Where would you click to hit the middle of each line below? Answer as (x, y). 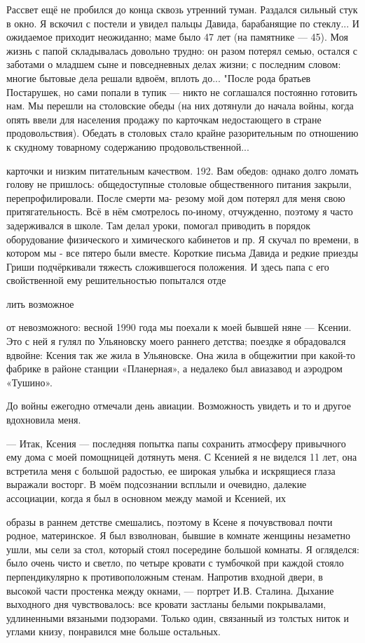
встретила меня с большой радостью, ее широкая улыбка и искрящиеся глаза (171, 470)
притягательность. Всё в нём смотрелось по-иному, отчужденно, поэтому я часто (180, 211)
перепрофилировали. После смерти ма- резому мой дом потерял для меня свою (176, 197)
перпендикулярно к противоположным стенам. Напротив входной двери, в (165, 576)
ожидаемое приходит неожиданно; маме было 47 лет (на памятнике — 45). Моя (177, 37)
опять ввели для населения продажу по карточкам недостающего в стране (164, 119)
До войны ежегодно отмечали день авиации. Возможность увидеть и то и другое (179, 406)
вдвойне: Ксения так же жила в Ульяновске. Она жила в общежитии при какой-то (181, 354)
